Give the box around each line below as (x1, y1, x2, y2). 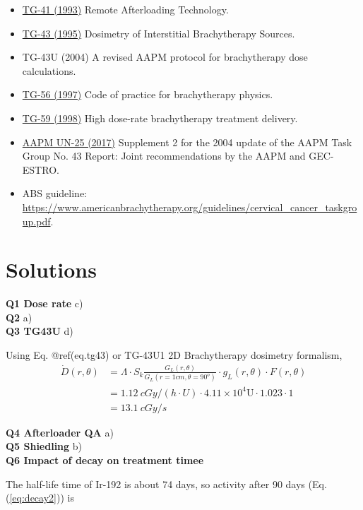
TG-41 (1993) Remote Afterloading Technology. (22, 2, 229, 16)
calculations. (22, 63, 76, 78)
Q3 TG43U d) (6, 324, 73, 338)
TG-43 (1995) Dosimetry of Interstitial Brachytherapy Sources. (22, 25, 295, 40)
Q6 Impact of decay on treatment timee (6, 453, 204, 468)
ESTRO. (22, 162, 59, 177)
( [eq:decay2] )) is (6, 490, 74, 505)
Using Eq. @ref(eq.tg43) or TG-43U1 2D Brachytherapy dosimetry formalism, (6, 348, 343, 362)
